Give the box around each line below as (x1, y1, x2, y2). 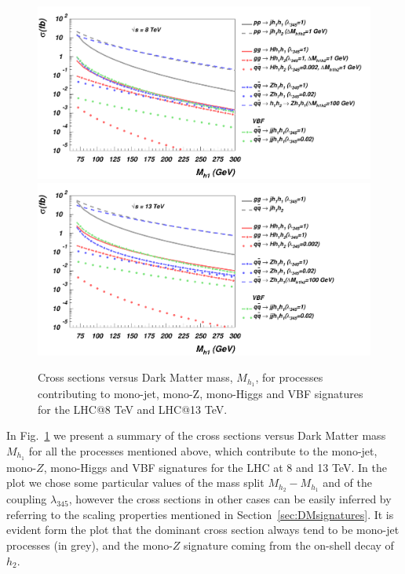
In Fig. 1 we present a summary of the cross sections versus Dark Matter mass (6, 427, 386, 444)
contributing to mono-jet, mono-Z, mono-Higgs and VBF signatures (38, 386, 363, 402)
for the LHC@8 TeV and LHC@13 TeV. (38, 400, 228, 417)
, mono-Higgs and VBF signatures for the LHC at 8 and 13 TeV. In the (43, 459, 387, 475)
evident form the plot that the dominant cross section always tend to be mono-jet (6, 521, 400, 538)
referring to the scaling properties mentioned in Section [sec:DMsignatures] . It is (6, 506, 394, 522)
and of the (323, 474, 372, 491)
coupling (6, 491, 47, 507)
